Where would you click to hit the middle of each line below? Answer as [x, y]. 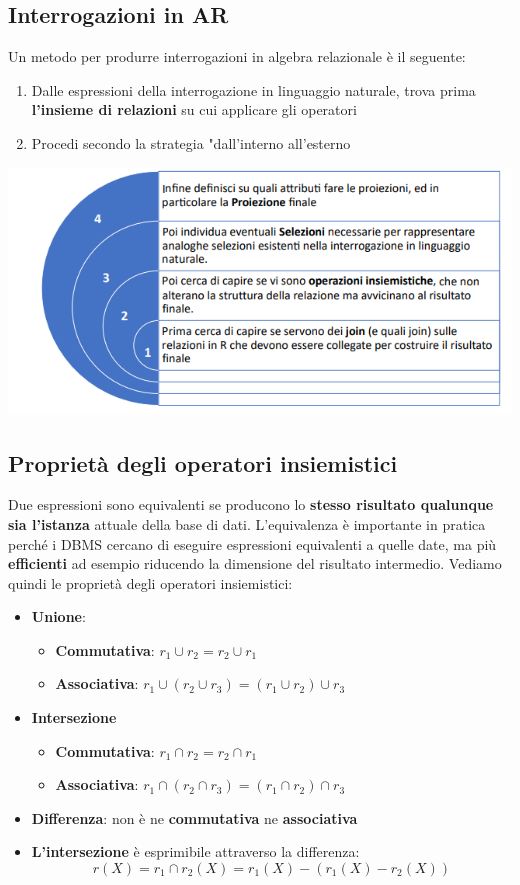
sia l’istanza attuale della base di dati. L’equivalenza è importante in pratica [247, 523]
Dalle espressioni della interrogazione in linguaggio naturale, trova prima [253, 89]
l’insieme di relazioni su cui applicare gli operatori [194, 109]
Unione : [58, 616]
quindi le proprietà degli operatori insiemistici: [150, 582]
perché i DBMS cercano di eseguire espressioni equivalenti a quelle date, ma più [252, 543]
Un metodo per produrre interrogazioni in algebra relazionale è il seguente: [237, 56]
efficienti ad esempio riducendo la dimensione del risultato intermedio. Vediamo [255, 563]
